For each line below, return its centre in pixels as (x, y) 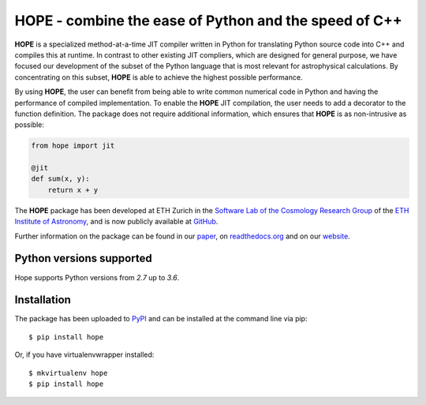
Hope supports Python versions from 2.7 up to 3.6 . (97, 277)
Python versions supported (84, 259)
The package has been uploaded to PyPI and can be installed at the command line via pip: (161, 319)
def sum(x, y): (60, 179)
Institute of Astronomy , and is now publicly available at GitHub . (116, 222)
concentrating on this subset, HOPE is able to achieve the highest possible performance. (159, 77)
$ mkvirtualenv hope (68, 373)
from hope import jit (73, 146)
